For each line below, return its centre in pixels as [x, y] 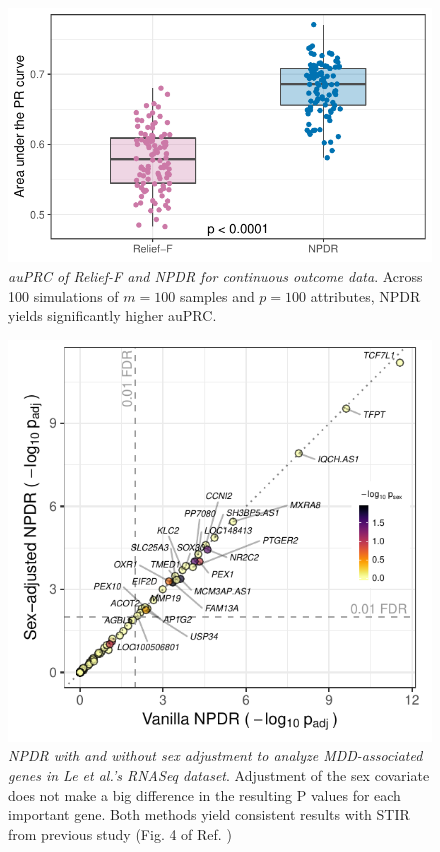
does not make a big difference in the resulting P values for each [204, 794]
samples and [217, 295]
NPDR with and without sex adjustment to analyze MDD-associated [215, 755]
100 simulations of [63, 295]
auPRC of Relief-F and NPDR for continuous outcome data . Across [215, 275]
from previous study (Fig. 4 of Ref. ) [120, 833]
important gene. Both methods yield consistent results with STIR [209, 814]
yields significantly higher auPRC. [112, 315]
